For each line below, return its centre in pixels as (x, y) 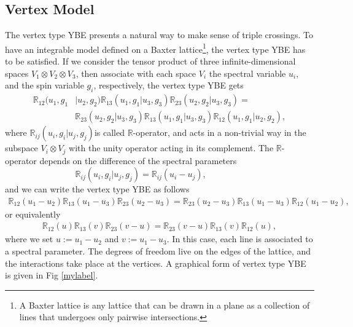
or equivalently (33, 214)
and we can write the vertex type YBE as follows (97, 189)
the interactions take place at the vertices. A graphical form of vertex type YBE (156, 263)
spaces (17, 73)
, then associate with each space (136, 73)
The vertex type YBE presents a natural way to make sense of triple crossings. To (159, 35)
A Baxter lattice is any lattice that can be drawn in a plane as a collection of (165, 305)
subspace (21, 148)
